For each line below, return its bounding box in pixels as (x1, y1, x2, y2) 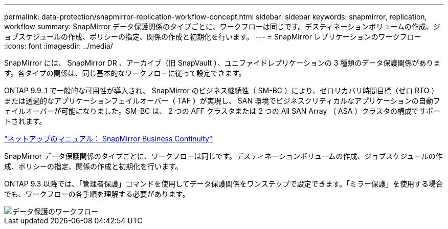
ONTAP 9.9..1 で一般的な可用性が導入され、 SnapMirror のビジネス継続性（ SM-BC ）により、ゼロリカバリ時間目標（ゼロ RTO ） (4, 86, 439, 95)
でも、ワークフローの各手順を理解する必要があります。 (4, 190, 190, 198)
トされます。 (4, 117, 47, 126)
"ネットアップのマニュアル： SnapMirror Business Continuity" (4, 134, 213, 143)
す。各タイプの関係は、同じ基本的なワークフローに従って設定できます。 (4, 69, 246, 77)
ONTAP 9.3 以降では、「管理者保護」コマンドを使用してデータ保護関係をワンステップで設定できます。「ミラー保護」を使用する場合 (4, 179, 443, 188)
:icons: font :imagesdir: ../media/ (4, 41, 113, 50)
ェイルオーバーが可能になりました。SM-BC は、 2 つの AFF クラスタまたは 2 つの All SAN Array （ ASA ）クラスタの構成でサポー (4, 107, 441, 115)
